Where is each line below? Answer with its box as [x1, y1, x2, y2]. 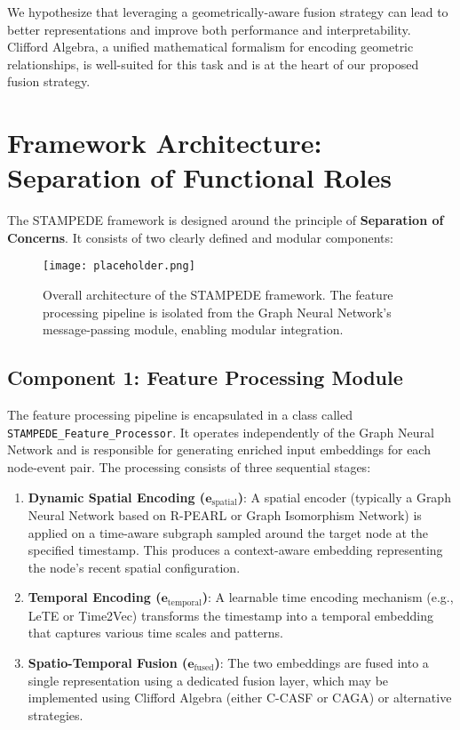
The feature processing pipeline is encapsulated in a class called [7, 405, 353, 424]
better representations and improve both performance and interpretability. [7, 20, 411, 38]
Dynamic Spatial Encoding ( [28, 487, 206, 506]
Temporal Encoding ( [28, 588, 162, 606]
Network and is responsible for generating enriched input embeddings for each [7, 440, 431, 459]
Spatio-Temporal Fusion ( [28, 654, 188, 672]
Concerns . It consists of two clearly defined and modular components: [7, 228, 393, 246]
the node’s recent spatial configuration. [28, 558, 241, 576]
